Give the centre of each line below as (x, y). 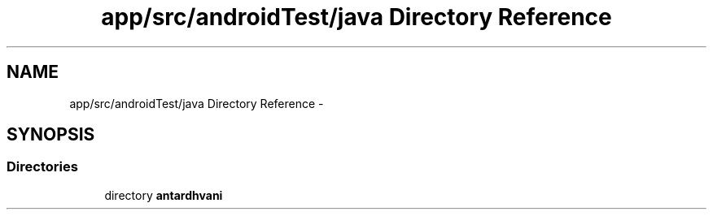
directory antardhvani (164, 195)
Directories (42, 167)
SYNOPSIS (51, 135)
